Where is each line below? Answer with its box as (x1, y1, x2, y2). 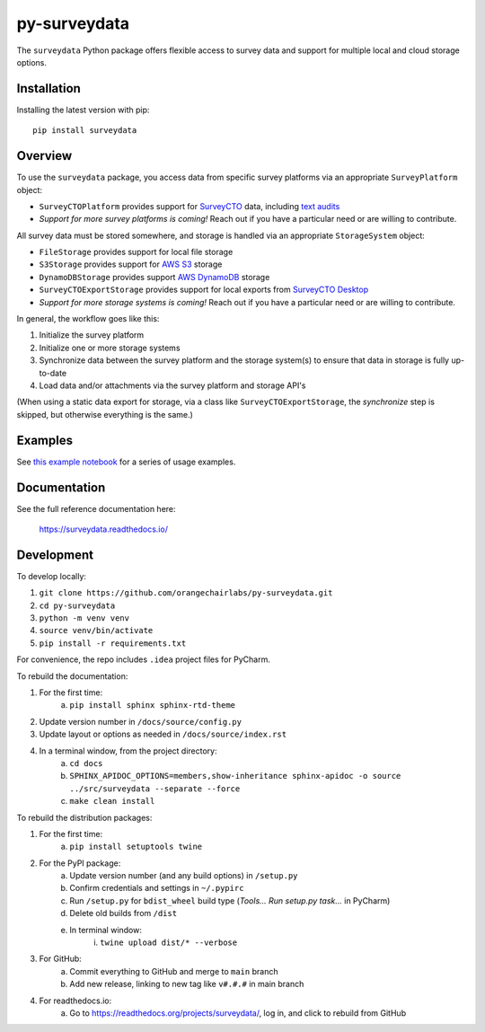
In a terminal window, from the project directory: (39, 745, 217, 756)
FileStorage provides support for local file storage (39, 247, 234, 258)
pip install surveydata (32, 126, 137, 136)
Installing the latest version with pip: (16, 104, 150, 115)
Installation (16, 81, 81, 96)
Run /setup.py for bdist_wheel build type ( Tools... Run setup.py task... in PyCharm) (69, 895, 391, 906)
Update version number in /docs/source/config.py (39, 716, 242, 727)
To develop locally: (16, 570, 87, 581)
